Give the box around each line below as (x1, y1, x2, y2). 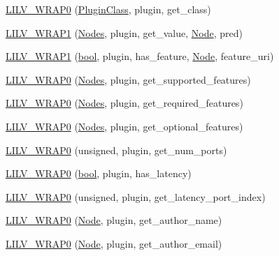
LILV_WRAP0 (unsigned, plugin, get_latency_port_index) (6, 189, 266, 204)
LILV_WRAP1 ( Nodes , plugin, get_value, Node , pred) (6, 25, 243, 40)
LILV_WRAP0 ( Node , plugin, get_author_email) (6, 236, 222, 250)
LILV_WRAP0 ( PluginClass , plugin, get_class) (6, 2, 211, 16)
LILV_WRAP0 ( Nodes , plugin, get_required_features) (6, 96, 243, 110)
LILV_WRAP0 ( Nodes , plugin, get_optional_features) (6, 119, 243, 133)
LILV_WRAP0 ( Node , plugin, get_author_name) (6, 213, 222, 227)
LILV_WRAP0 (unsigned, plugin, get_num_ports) (6, 142, 227, 157)
